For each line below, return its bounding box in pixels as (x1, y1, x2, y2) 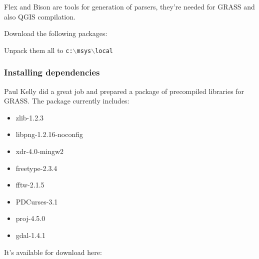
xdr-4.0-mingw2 (15, 146, 64, 156)
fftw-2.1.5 (15, 179, 44, 190)
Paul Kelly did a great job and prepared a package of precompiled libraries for (4, 85, 244, 96)
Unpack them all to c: (4, 44, 73, 55)
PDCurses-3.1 (15, 196, 58, 206)
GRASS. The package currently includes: (4, 95, 129, 106)
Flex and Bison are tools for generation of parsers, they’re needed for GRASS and (4, 1, 255, 11)
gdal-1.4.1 (15, 230, 45, 240)
